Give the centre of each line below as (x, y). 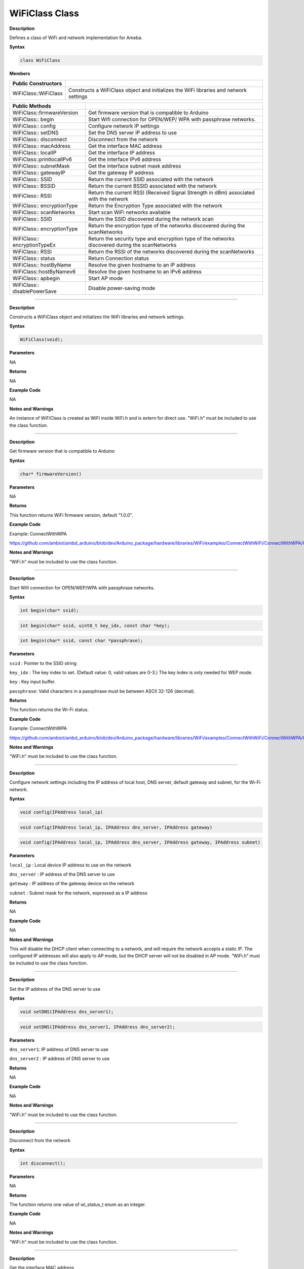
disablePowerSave (34, 291)
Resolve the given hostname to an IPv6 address (145, 272)
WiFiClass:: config (34, 126)
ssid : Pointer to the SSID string (43, 663)
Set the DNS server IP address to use (132, 132)
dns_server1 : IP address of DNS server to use (59, 1049)
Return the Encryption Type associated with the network (155, 206)
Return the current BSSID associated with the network (153, 186)
